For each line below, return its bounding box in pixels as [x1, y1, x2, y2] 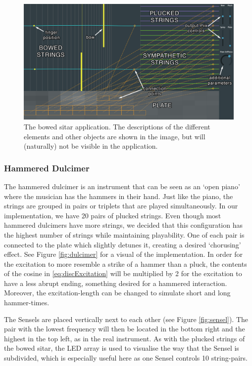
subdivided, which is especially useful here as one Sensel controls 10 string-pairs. [4, 353, 248, 363]
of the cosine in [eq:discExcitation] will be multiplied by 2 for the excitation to [4, 268, 242, 279]
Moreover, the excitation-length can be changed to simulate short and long [4, 287, 231, 298]
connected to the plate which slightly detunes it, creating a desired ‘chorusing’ [4, 239, 241, 249]
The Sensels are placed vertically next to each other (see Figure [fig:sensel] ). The [4, 314, 249, 324]
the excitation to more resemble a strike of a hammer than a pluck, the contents [4, 258, 247, 269]
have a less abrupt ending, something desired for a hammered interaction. [4, 278, 227, 288]
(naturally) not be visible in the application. [24, 141, 158, 151]
